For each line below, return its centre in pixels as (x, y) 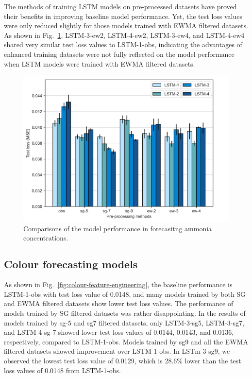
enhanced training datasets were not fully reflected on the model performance (119, 54)
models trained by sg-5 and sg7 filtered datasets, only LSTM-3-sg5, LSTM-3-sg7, (124, 322)
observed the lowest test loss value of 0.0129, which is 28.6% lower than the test (123, 360)
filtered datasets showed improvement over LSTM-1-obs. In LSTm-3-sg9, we (117, 351)
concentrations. (46, 238)
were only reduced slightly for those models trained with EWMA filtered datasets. (126, 26)
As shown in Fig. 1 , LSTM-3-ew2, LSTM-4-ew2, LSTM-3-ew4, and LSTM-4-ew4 (124, 35)
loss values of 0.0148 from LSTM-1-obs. (62, 370)
